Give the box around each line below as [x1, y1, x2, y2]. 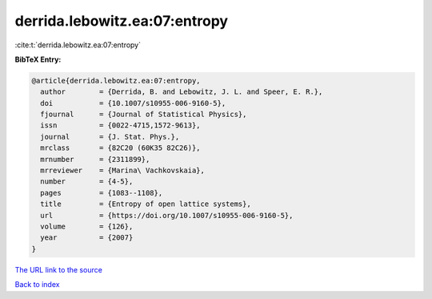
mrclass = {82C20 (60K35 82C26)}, [40, 143, 201, 152]
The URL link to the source [14, 265, 103, 274]
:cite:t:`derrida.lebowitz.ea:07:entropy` [14, 40, 142, 50]
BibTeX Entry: [14, 55, 62, 64]
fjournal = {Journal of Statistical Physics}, [40, 110, 247, 119]
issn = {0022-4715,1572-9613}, [40, 121, 201, 130]
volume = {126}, [40, 222, 134, 231]
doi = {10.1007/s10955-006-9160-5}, [40, 99, 226, 107]
